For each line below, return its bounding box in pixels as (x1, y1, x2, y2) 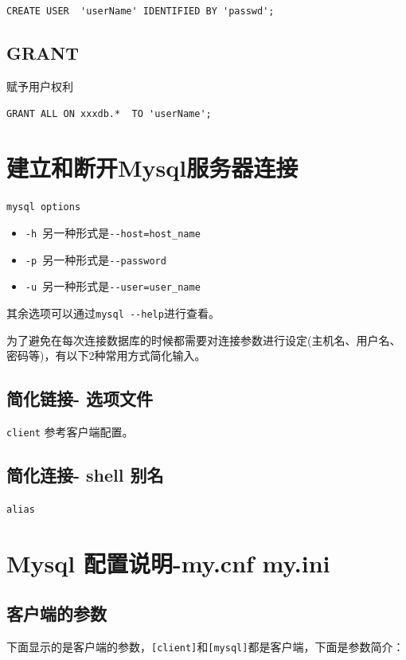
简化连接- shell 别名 (6, 462, 164, 486)
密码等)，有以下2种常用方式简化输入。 (6, 347, 206, 364)
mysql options (6, 201, 81, 213)
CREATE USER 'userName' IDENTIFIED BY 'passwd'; (6, 6, 275, 17)
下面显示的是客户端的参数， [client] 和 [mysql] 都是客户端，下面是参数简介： (6, 639, 404, 654)
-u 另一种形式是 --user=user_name (25, 278, 201, 295)
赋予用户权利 (6, 77, 73, 94)
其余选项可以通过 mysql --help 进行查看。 (6, 304, 220, 321)
